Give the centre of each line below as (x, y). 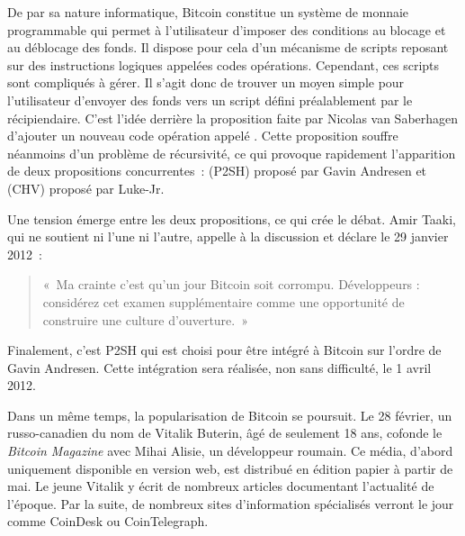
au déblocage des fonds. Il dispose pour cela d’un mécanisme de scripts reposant (228, 47)
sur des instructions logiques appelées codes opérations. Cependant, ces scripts (224, 64)
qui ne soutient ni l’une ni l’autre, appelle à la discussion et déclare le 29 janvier (228, 236)
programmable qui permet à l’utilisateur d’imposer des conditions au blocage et (227, 29)
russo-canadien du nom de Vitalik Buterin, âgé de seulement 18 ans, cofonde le (225, 433)
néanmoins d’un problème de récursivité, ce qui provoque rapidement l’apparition (232, 153)
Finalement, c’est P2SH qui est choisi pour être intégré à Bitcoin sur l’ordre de (224, 350)
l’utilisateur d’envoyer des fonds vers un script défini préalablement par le (210, 100)
